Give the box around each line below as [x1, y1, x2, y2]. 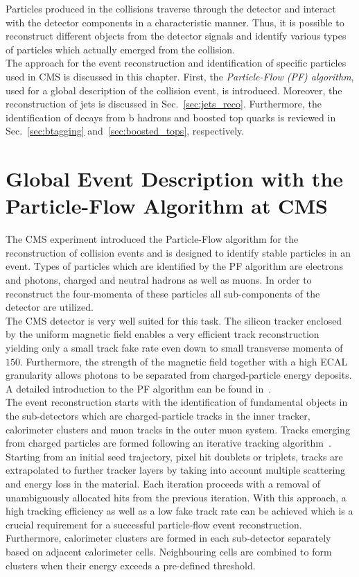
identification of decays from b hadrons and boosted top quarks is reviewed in [6, 110, 336, 124]
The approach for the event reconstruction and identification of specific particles [6, 55, 347, 70]
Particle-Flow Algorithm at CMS [6, 191, 328, 220]
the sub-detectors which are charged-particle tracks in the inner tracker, [6, 408, 310, 422]
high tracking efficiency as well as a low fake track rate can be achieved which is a [6, 503, 353, 518]
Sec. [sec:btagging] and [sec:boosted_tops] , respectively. [6, 123, 245, 138]
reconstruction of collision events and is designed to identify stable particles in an [6, 245, 351, 259]
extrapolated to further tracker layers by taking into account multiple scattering [6, 463, 346, 477]
